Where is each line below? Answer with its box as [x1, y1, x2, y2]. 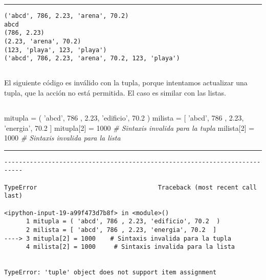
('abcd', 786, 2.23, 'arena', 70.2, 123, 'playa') [4, 55, 180, 62]
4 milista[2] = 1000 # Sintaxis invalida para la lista [26, 243, 235, 251]
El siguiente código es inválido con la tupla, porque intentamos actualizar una [4, 77, 248, 88]
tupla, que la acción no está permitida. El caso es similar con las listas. [4, 87, 226, 98]
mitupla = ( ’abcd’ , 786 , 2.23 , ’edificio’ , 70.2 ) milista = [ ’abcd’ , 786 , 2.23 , [4, 112, 244, 123]
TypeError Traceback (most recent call [4, 183, 257, 191]
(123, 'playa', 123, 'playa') [4, 46, 107, 54]
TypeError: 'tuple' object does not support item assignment [4, 269, 217, 276]
